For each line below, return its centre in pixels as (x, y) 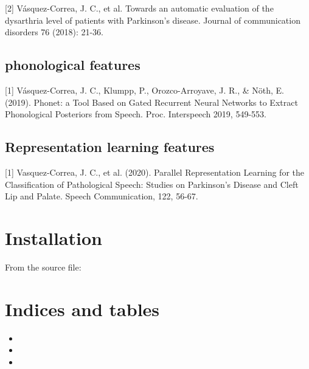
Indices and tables (82, 309)
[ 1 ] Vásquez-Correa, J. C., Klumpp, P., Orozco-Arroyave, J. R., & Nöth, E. (145, 90)
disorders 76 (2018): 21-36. (54, 32)
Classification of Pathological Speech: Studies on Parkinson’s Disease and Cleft (152, 184)
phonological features (73, 65)
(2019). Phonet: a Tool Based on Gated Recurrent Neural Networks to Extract (151, 102)
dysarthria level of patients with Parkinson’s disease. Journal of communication (153, 20)
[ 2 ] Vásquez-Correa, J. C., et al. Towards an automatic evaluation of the (139, 8)
